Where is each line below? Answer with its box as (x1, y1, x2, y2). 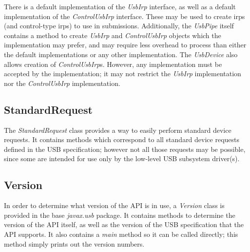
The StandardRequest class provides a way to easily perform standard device (4, 125, 231, 135)
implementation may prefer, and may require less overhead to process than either (4, 40, 247, 50)
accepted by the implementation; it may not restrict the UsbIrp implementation (4, 68, 241, 79)
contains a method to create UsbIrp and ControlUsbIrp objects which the (4, 30, 221, 40)
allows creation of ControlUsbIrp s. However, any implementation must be (4, 59, 222, 69)
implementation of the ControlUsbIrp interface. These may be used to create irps (4, 11, 245, 21)
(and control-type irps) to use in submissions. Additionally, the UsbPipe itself (4, 21, 234, 31)
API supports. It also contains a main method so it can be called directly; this (4, 229, 238, 239)
